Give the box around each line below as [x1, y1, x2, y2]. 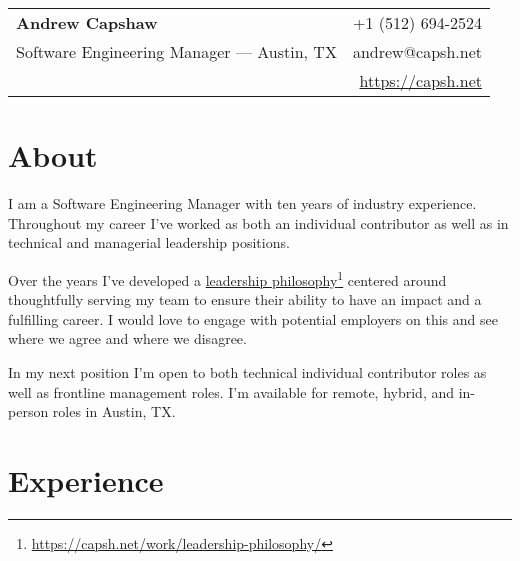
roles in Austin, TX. [52, 401, 176, 422]
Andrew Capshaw [16, 11, 158, 34]
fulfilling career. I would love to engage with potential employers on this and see [8, 308, 498, 329]
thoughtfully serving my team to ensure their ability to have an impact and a [8, 289, 482, 310]
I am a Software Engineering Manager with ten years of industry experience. [8, 193, 477, 214]
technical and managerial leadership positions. [8, 232, 290, 253]
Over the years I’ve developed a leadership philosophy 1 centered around [8, 266, 447, 290]
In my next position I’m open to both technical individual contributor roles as [8, 361, 487, 382]
